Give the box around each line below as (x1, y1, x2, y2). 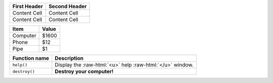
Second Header (49, 3, 87, 10)
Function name (12, 55, 50, 61)
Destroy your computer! (55, 68, 114, 75)
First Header (12, 3, 43, 10)
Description (55, 55, 83, 61)
